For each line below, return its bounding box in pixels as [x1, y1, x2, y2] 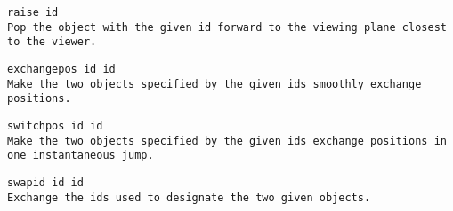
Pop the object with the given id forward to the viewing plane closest [7, 20, 447, 34]
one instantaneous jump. [7, 149, 154, 162]
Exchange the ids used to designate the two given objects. [7, 191, 371, 204]
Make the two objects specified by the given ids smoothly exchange [7, 77, 422, 90]
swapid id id [7, 176, 84, 189]
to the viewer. [7, 35, 97, 49]
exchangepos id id [7, 62, 116, 75]
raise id [7, 6, 59, 19]
